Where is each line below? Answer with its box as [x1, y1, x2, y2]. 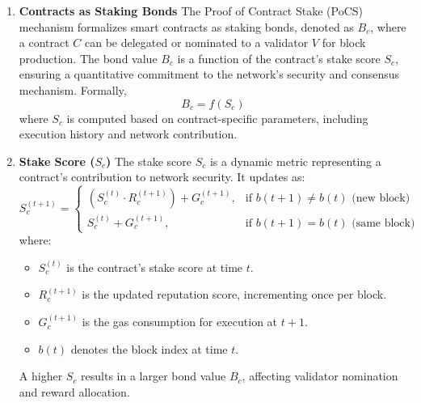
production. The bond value [19, 49, 158, 66]
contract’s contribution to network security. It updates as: [19, 168, 305, 185]
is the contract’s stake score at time [66, 258, 243, 275]
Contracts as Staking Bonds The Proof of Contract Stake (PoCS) [19, 2, 364, 19]
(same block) [352, 218, 415, 230]
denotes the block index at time [70, 340, 228, 357]
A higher [19, 367, 63, 384]
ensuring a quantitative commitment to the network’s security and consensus [19, 66, 400, 83]
